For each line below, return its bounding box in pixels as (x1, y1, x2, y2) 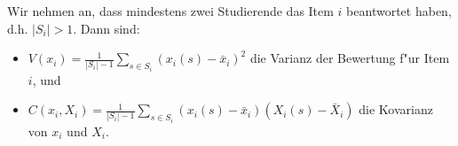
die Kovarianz (359, 100, 433, 119)
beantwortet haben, (346, 2, 452, 19)
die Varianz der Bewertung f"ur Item (249, 49, 450, 67)
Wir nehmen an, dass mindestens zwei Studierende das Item (7, 2, 334, 19)
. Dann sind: (73, 19, 140, 37)
